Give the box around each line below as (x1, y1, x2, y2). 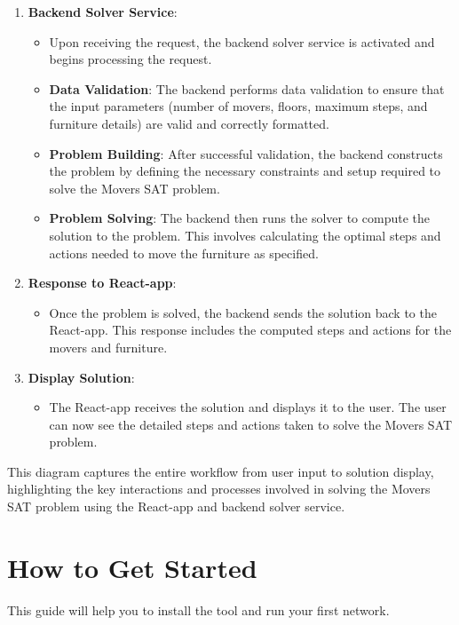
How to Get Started (7, 549, 257, 585)
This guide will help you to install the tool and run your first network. (7, 600, 390, 619)
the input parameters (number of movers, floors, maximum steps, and (49, 97, 428, 115)
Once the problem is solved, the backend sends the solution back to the (49, 303, 437, 321)
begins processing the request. (49, 50, 212, 68)
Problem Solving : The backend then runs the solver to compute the (49, 209, 430, 227)
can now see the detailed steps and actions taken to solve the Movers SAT (49, 415, 453, 433)
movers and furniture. (49, 337, 168, 356)
